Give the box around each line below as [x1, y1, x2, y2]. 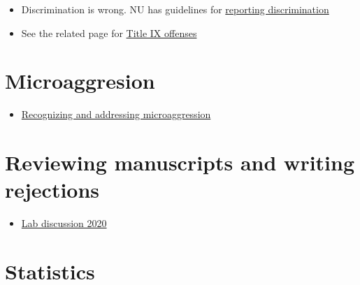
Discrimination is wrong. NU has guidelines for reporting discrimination [21, 2, 329, 16]
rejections [5, 175, 100, 204]
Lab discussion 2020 [21, 216, 107, 231]
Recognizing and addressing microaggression [21, 107, 211, 122]
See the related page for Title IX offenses [21, 25, 197, 40]
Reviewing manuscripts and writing [5, 148, 355, 177]
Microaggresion [5, 66, 155, 95]
